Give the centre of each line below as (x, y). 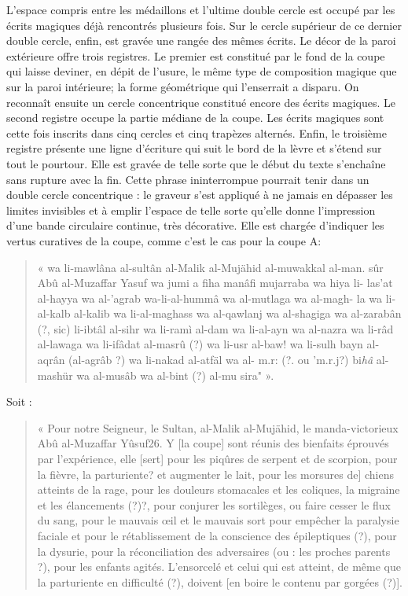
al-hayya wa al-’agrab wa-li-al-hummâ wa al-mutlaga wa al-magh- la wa (210, 298)
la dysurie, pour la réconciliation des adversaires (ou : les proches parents (214, 551)
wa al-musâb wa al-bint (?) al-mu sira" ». (175, 375)
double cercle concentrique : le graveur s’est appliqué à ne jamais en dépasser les (200, 195)
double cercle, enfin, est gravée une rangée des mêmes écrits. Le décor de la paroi (201, 40)
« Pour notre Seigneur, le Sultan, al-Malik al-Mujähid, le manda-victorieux (218, 427)
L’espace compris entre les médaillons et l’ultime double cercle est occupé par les (201, 9)
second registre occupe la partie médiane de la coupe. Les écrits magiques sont (195, 118)
